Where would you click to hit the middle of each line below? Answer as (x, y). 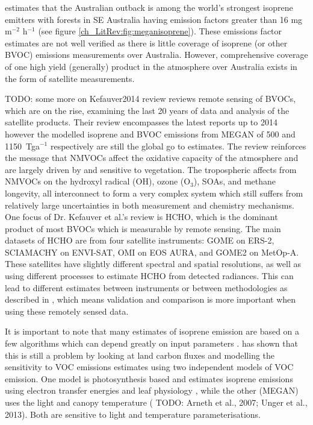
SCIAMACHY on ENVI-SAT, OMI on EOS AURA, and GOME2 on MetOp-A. (152, 252)
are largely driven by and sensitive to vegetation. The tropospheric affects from (151, 169)
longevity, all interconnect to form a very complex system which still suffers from (154, 193)
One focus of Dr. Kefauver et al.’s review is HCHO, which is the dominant (141, 217)
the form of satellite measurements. (70, 78)
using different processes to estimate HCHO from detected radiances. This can (149, 276)
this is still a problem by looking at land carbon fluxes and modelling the (140, 355)
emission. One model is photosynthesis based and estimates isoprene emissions (149, 378)
